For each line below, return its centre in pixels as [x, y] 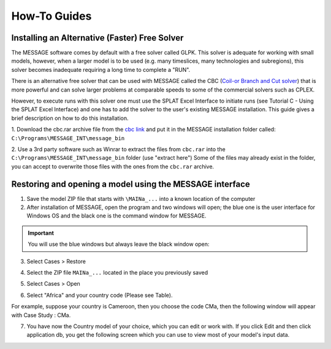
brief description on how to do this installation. [70, 118]
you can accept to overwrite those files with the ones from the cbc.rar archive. [113, 167]
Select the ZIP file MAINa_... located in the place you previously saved [117, 273]
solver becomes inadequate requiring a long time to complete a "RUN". [101, 69]
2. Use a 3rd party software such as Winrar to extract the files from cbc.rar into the [119, 149]
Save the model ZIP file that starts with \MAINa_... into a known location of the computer [141, 198]
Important [41, 233]
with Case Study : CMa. [41, 315]
